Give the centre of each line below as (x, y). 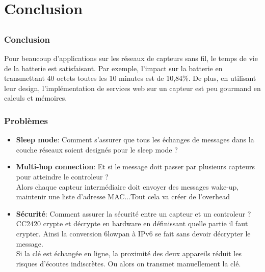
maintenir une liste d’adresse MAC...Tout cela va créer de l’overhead (123, 197)
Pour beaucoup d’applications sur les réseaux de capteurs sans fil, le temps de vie (131, 58)
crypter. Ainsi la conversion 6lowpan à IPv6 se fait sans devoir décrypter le (133, 233)
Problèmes (26, 120)
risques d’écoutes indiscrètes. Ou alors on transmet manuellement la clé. (128, 263)
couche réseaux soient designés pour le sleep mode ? (97, 149)
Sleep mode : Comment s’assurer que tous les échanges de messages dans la (135, 140)
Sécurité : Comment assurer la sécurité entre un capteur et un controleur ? (134, 213)
